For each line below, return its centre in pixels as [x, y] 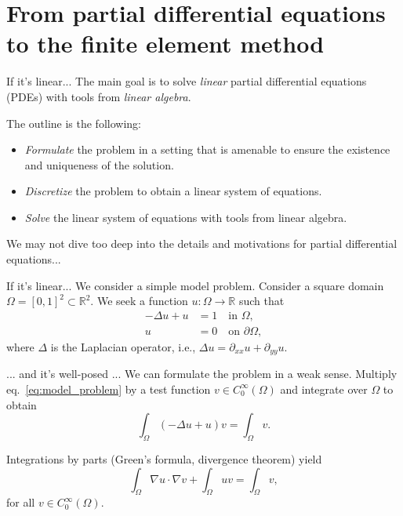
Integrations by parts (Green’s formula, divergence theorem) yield [164, 458]
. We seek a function [139, 301]
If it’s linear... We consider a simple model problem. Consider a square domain [195, 285]
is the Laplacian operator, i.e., [123, 346]
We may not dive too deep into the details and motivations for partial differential [202, 243]
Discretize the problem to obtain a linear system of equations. [173, 191]
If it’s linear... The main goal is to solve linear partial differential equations [187, 81]
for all [21, 502]
